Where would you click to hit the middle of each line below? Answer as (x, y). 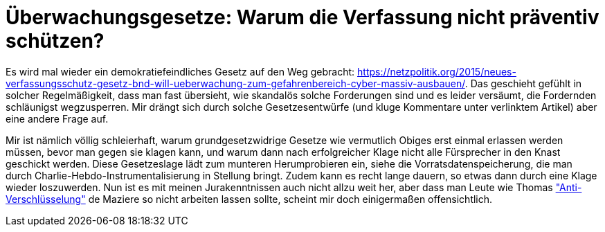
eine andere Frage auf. (57, 118)
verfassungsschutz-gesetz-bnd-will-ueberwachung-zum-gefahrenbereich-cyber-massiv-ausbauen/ (235, 83)
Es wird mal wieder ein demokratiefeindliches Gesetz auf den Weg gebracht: (180, 71)
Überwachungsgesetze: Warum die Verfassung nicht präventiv (302, 17)
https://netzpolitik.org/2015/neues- (437, 71)
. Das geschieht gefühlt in (523, 83)
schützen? (55, 41)
